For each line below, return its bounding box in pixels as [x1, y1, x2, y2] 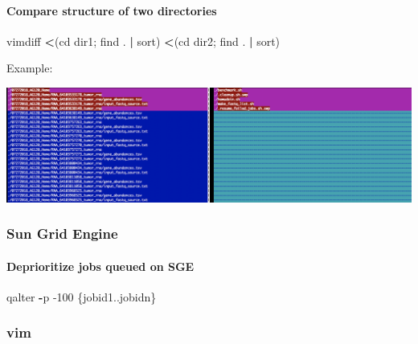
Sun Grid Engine [6, 223, 118, 244]
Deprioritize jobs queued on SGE [6, 257, 195, 274]
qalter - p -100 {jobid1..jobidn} [6, 288, 157, 305]
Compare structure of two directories [6, 2, 217, 18]
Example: [6, 59, 53, 76]
